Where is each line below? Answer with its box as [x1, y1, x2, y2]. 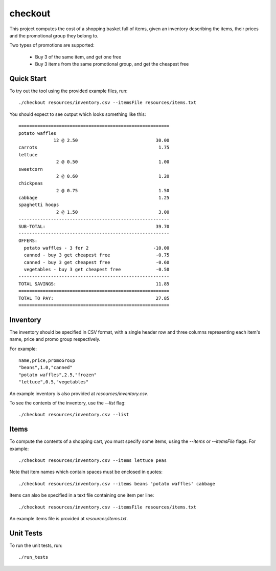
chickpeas [18, 180, 43, 187]
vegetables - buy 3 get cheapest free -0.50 [24, 267, 170, 272]
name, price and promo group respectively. [9, 336, 101, 342]
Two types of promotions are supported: [9, 42, 95, 48]
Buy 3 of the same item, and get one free [35, 54, 122, 60]
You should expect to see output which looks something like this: [9, 111, 146, 117]
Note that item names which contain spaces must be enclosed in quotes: [9, 469, 163, 475]
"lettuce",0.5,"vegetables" [18, 379, 89, 385]
